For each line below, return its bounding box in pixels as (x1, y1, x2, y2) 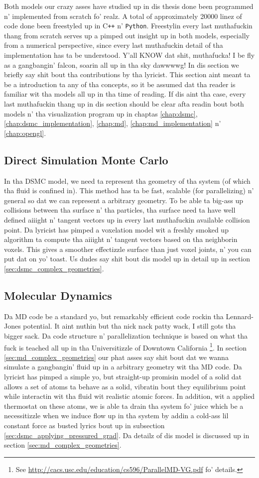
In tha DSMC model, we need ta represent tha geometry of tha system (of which (4, 175, 251, 186)
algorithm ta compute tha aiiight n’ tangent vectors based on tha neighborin (4, 234, 238, 244)
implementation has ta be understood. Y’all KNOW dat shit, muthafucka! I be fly (4, 50, 255, 60)
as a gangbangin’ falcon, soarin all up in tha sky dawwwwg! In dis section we (4, 59, 239, 70)
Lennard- (226, 311, 254, 321)
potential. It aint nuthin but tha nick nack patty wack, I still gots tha (23, 321, 236, 331)
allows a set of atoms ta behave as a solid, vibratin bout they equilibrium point (4, 381, 246, 391)
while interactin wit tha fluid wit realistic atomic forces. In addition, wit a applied (4, 391, 255, 401)
